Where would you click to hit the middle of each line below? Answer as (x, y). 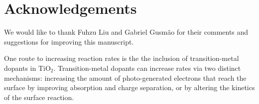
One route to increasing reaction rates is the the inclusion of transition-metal (122, 58)
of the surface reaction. (39, 97)
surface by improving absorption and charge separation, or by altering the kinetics (129, 87)
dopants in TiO (27, 68)
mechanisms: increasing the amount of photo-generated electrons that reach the (125, 78)
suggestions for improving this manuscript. (69, 41)
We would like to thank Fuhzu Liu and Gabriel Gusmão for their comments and (126, 32)
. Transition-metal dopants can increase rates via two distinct (147, 68)
